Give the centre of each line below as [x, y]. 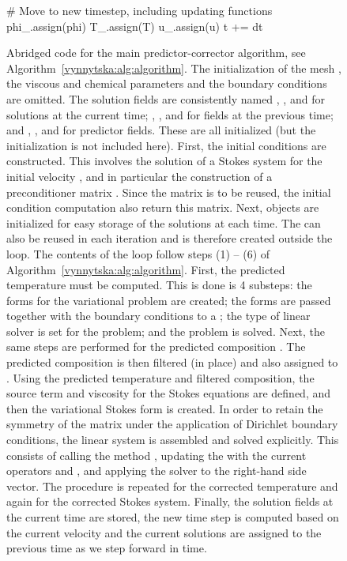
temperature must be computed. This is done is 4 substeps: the [159, 285]
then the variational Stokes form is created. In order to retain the [165, 408]
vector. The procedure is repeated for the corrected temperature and [172, 486]
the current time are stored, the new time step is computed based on [173, 517]
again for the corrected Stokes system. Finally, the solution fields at [170, 501]
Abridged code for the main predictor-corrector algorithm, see [156, 53]
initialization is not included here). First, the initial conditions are [166, 145]
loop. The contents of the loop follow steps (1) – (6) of [138, 253]
